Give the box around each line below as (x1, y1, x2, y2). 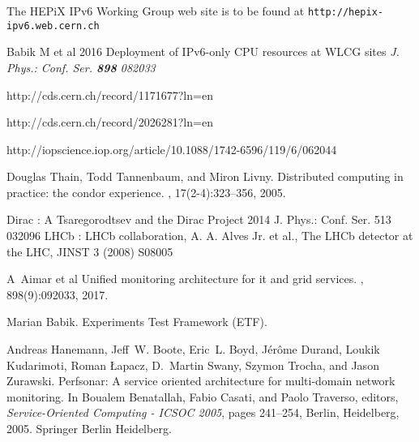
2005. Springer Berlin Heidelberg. (6, 420, 172, 436)
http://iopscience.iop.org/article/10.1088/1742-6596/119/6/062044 (6, 140, 337, 157)
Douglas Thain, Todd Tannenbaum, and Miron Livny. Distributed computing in (6, 168, 404, 185)
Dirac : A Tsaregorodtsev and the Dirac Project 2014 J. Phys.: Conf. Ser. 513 (6, 211, 391, 228)
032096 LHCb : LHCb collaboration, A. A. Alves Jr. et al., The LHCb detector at (6, 227, 413, 244)
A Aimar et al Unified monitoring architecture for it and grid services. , (6, 270, 364, 287)
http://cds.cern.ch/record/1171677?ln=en (6, 86, 213, 103)
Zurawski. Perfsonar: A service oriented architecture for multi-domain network (6, 372, 395, 389)
